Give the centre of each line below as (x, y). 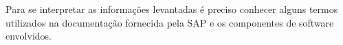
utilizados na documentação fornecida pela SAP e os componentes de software (170, 22)
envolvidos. (29, 36)
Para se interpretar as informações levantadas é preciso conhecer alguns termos (172, 9)
